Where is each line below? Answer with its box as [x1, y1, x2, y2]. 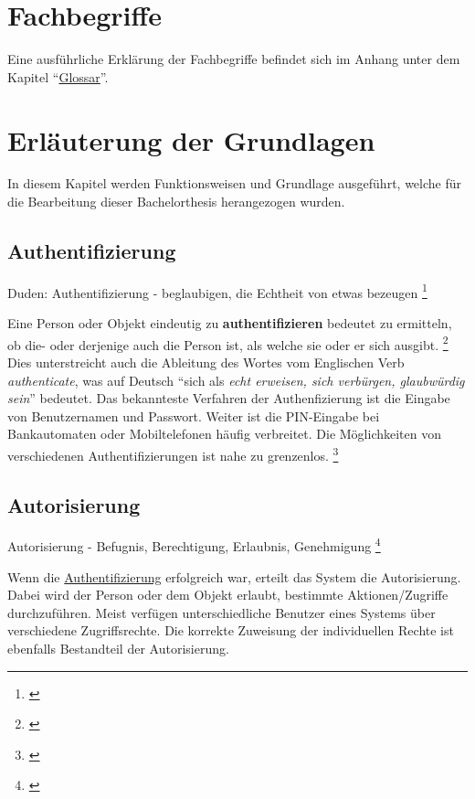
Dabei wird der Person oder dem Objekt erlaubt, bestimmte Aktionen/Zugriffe [7, 585, 449, 604]
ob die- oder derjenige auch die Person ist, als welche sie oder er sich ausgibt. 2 [7, 332, 449, 354]
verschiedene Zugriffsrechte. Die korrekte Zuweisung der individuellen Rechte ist [7, 621, 454, 640]
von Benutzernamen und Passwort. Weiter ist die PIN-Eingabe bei [7, 406, 380, 425]
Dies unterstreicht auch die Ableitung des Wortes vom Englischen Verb [7, 352, 405, 371]
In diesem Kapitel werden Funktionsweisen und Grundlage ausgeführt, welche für [7, 174, 462, 193]
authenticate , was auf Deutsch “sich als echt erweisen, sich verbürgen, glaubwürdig [7, 370, 465, 389]
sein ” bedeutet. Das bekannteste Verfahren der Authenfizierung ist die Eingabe [7, 389, 450, 408]
